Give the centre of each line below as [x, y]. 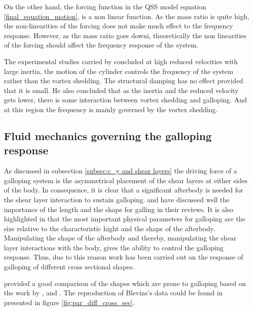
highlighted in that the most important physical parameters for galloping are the [125, 219]
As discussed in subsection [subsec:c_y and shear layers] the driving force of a [121, 171]
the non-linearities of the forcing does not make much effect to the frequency [118, 26]
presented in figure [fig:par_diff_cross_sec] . [69, 302]
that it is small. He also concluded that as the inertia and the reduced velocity [121, 90]
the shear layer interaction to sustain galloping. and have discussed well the [117, 199]
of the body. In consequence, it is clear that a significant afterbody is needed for [124, 190]
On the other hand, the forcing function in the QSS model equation [105, 6]
